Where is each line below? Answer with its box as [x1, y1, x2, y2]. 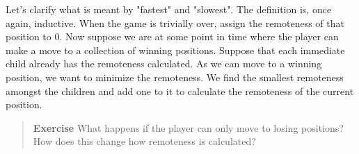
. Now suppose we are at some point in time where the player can [59, 29, 339, 44]
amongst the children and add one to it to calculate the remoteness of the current [6, 83, 354, 98]
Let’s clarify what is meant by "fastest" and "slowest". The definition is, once [6, 2, 332, 16]
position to [6, 29, 51, 44]
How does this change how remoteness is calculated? [33, 134, 256, 148]
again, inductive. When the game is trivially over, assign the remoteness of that [6, 15, 344, 30]
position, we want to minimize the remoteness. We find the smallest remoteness [6, 69, 344, 84]
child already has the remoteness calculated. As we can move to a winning [6, 56, 322, 71]
